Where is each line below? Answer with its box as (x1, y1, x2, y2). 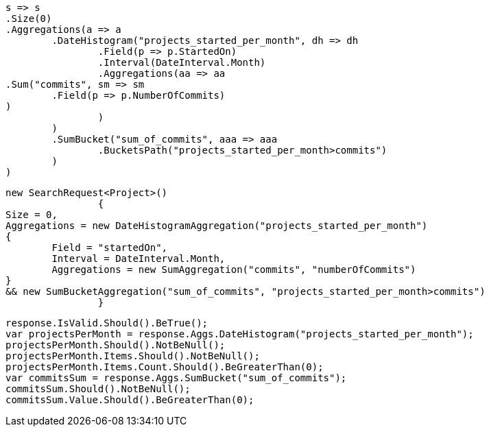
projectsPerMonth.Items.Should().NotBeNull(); (5, 350, 260, 361)
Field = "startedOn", (51, 242, 168, 253)
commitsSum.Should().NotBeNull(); (5, 383, 191, 394)
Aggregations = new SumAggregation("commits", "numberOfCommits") (51, 264, 416, 275)
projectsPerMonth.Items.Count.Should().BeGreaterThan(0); (5, 361, 324, 372)
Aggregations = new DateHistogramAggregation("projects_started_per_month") (5, 220, 428, 231)
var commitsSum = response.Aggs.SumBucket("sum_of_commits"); (5, 372, 347, 383)
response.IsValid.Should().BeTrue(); (5, 317, 208, 328)
